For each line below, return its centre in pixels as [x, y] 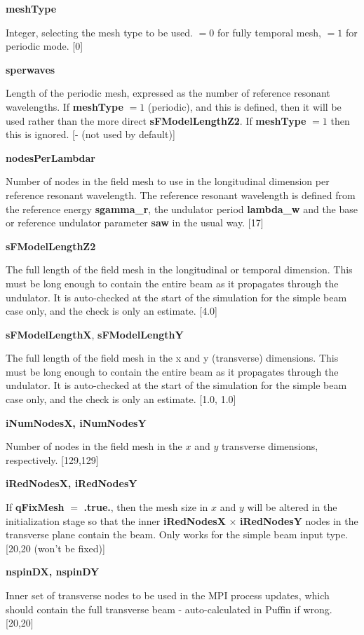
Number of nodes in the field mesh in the [94, 446]
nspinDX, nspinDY [53, 572]
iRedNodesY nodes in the [299, 520]
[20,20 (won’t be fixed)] [55, 548]
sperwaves [31, 69]
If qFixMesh [35, 507]
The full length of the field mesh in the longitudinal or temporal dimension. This [179, 269]
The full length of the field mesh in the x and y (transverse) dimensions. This [172, 358]
